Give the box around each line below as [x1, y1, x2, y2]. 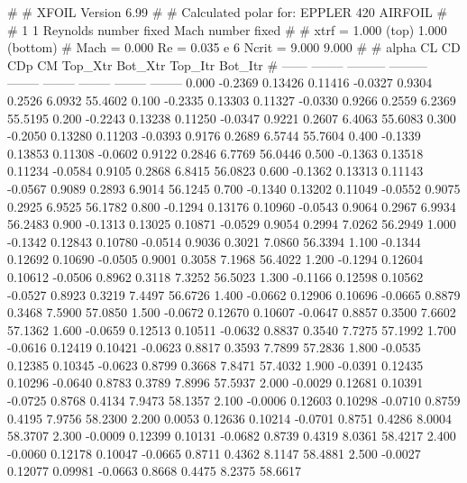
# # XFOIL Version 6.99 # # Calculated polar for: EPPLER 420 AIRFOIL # [7, 3, 448, 21]
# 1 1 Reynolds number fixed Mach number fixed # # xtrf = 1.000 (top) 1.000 [7, 20, 447, 39]
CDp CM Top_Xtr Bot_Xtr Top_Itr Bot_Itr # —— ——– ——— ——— [7, 55, 427, 74]
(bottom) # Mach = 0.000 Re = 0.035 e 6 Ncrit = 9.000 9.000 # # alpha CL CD [7, 38, 461, 57]
